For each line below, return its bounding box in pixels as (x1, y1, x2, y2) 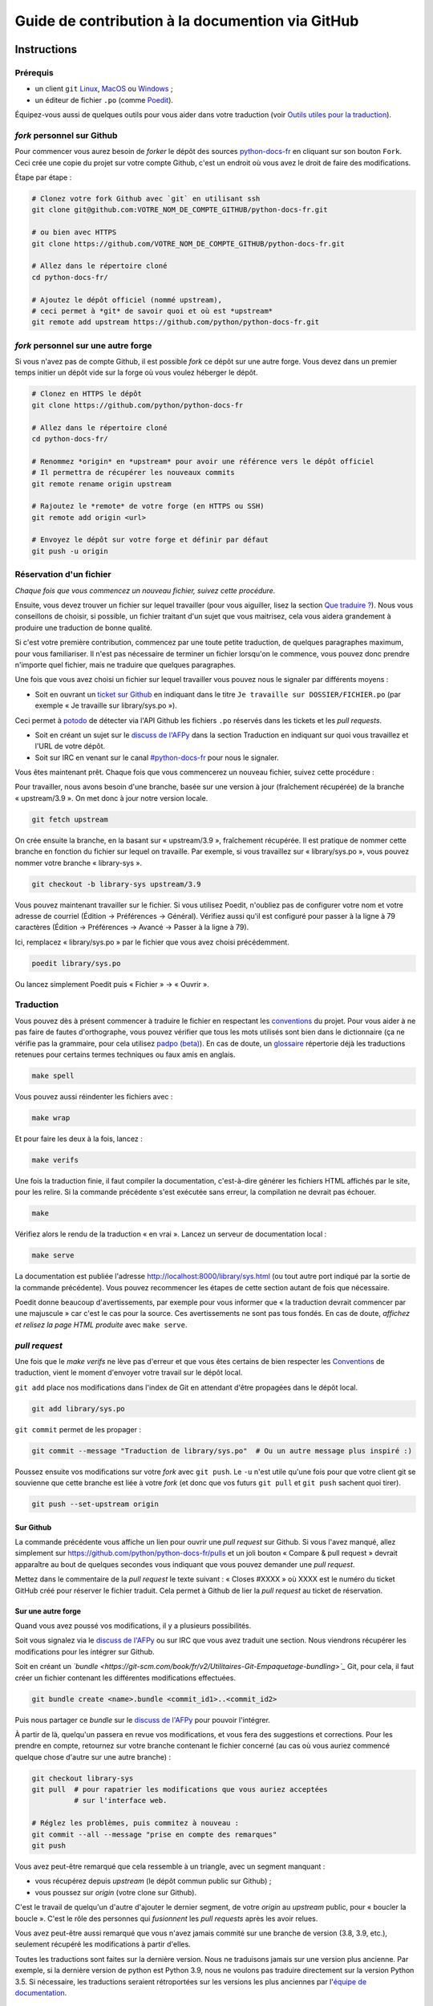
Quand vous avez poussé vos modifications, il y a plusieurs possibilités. (14, 1621, 252, 1630)
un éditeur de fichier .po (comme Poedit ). (34, 95, 174, 104)
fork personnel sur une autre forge (14, 339, 152, 351)
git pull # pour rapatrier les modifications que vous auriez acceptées (31, 1785, 328, 1794)
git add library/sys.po (31, 1404, 126, 1413)
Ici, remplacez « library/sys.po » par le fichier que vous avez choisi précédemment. (14, 937, 290, 947)
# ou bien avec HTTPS (31, 228, 117, 237)
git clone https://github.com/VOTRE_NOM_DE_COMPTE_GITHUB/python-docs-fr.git (31, 239, 345, 248)
